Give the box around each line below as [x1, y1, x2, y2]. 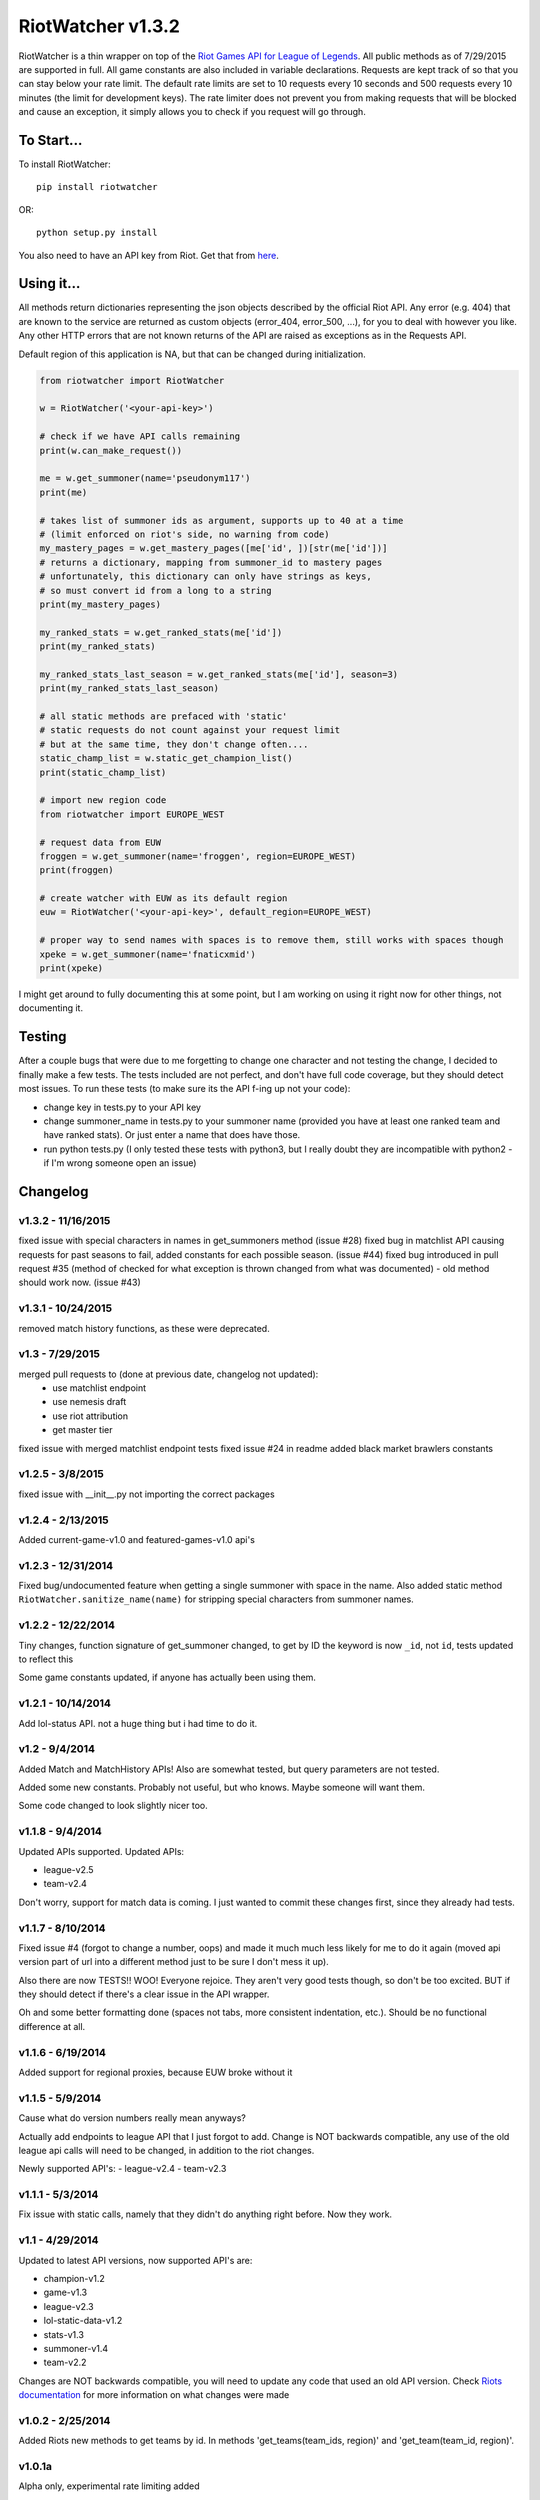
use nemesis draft [52, 1396, 127, 1408]
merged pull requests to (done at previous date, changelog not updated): [18, 1368, 319, 1380]
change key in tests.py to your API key [43, 1101, 202, 1113]
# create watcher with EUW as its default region [39, 893, 288, 904]
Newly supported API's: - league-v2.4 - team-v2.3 [18, 2163, 227, 2175]
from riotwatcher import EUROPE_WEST [39, 808, 225, 820]
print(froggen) [39, 865, 114, 876]
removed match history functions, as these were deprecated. [18, 1322, 270, 1334]
